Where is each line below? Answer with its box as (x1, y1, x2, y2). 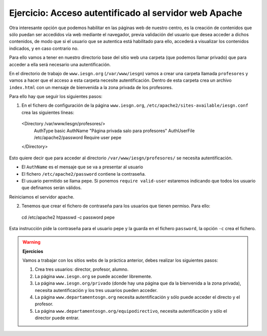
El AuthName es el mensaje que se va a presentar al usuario (21, 164, 143, 170)
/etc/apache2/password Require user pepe (34, 135, 122, 141)
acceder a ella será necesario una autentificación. (9, 61, 111, 67)
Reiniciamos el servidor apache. (9, 193, 75, 200)
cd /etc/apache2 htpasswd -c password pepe (21, 214, 115, 220)
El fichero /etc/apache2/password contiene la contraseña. (21, 171, 146, 177)
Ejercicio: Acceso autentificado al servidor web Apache (9, 7, 242, 18)
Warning (22, 239, 41, 245)
